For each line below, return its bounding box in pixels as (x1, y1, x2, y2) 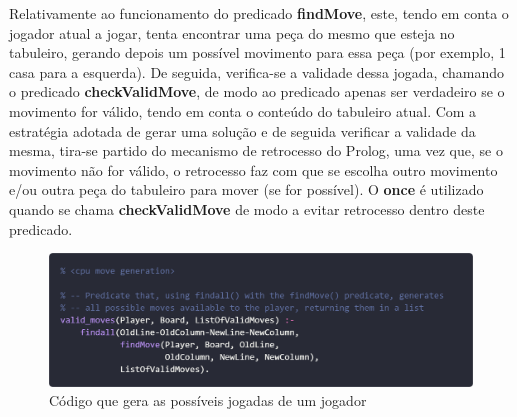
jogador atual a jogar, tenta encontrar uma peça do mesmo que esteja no (9, 22, 455, 43)
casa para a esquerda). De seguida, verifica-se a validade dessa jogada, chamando (9, 61, 505, 82)
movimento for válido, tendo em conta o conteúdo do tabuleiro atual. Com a (9, 100, 477, 121)
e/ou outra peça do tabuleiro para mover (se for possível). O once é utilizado (9, 179, 484, 200)
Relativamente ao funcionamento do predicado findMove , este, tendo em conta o (9, 3, 509, 23)
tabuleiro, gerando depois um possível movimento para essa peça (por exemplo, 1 (9, 42, 506, 63)
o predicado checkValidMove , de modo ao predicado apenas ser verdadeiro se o (9, 81, 505, 102)
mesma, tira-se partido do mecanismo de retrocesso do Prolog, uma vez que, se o (9, 140, 503, 161)
